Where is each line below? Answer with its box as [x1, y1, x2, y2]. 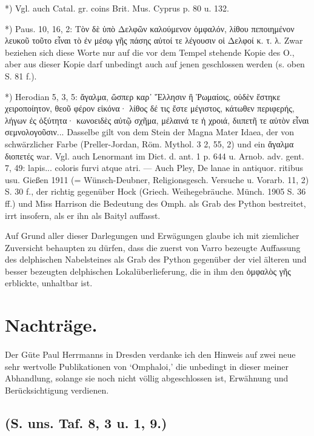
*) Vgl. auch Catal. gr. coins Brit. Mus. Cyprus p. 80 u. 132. [5, 2, 230, 14]
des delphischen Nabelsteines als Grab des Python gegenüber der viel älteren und [5, 253, 307, 266]
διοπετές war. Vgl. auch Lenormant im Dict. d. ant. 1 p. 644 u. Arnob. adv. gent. [5, 149, 304, 162]
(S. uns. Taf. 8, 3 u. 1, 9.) [5, 413, 167, 432]
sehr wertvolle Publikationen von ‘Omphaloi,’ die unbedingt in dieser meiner [5, 360, 289, 372]
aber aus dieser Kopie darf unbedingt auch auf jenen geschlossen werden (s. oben [5, 58, 305, 70]
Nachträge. [5, 312, 98, 337]
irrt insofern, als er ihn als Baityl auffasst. [5, 209, 161, 221]
